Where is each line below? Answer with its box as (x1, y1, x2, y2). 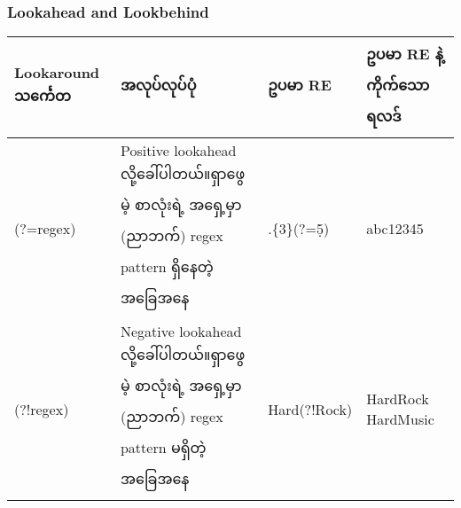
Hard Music (366, 409, 434, 430)
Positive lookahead (120, 140, 237, 161)
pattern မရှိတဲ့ (120, 437, 207, 458)
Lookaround (14, 61, 100, 82)
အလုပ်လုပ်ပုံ (120, 74, 197, 96)
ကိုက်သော (366, 74, 430, 96)
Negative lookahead (120, 321, 242, 342)
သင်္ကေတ (14, 84, 71, 106)
